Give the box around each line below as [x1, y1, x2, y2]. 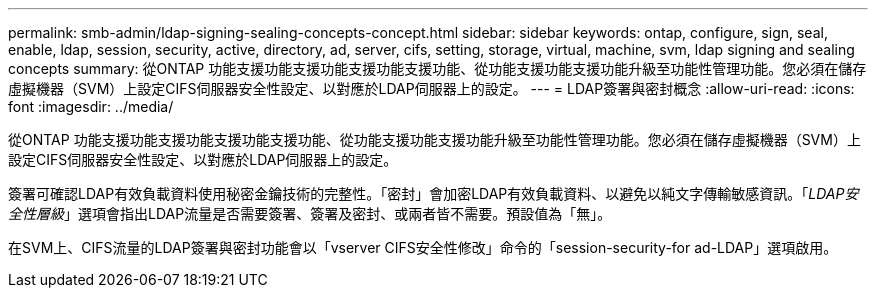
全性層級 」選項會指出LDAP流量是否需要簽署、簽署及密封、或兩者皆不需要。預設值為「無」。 [8, 205, 612, 222]
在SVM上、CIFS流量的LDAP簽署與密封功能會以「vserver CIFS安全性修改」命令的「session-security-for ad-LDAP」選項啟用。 [8, 239, 838, 256]
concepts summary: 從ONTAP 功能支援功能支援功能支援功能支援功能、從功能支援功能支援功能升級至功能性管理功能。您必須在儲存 [8, 60, 867, 77]
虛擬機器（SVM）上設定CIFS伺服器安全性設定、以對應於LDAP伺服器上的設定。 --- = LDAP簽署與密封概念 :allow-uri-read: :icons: [8, 80, 855, 97]
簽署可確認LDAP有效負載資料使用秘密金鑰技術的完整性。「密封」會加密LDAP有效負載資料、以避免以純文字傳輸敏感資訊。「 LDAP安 [8, 185, 859, 202]
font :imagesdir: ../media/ [8, 98, 174, 115]
